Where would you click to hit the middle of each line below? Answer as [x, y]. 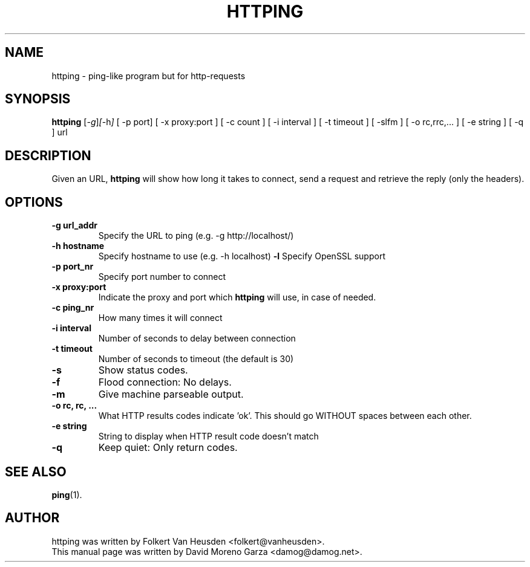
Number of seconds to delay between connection [197, 339]
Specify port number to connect [162, 277]
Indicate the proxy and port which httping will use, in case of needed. [237, 297]
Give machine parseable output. [171, 394]
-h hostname [78, 246]
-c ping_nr [73, 308]
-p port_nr [73, 267]
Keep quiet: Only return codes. [168, 448]
